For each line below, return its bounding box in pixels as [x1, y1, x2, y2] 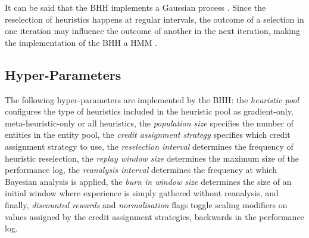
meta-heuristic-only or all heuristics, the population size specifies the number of [5, 116, 294, 129]
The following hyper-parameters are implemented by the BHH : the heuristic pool [5, 93, 299, 106]
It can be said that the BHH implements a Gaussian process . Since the [5, 1, 266, 13]
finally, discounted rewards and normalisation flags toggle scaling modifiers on [5, 198, 288, 211]
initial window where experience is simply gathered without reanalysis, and [5, 187, 279, 199]
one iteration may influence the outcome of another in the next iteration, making [5, 24, 300, 37]
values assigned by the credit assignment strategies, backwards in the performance [5, 210, 304, 222]
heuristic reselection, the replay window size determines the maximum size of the [5, 152, 299, 164]
